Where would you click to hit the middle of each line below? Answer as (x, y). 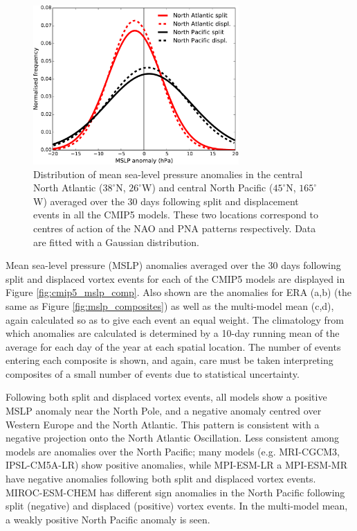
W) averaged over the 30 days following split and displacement (166, 201)
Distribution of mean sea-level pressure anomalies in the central (168, 174)
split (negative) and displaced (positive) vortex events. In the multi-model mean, (177, 506)
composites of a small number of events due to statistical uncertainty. (153, 373)
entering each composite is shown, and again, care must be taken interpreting (170, 360)
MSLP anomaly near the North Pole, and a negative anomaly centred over (164, 411)
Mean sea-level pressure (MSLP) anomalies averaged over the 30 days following (173, 265)
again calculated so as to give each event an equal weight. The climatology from (175, 319)
